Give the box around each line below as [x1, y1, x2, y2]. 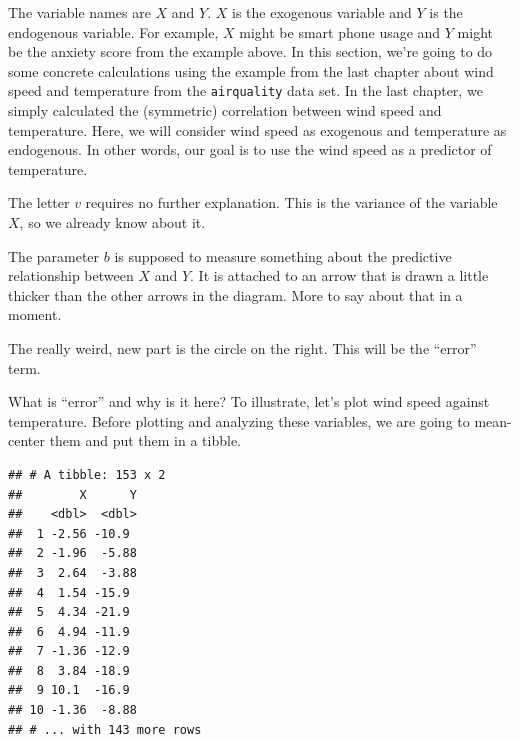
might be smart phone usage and [239, 21, 441, 42]
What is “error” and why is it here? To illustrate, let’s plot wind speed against [8, 391, 490, 412]
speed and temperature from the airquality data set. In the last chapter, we [8, 80, 483, 101]
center [8, 430, 45, 451]
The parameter [8, 245, 100, 266]
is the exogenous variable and [231, 2, 412, 22]
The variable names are [8, 2, 151, 22]
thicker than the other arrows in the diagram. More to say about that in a [8, 284, 463, 305]
